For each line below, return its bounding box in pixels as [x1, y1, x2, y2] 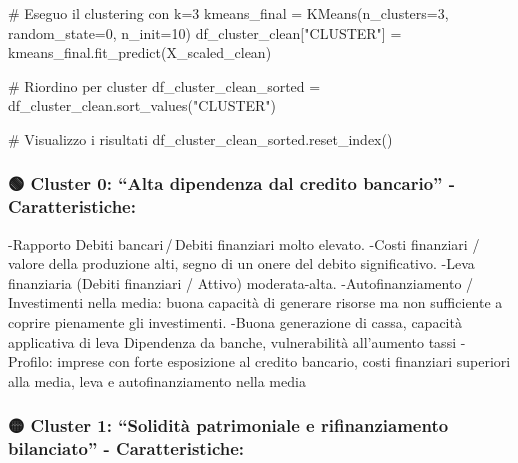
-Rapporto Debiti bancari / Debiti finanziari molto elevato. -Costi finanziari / [8, 233, 480, 254]
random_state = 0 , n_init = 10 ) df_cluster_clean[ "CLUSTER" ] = [8, 22, 402, 43]
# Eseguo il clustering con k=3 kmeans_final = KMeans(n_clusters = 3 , [8, 3, 449, 23]
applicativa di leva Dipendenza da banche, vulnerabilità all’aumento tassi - [8, 331, 466, 352]
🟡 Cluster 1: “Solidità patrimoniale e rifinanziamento [8, 413, 449, 438]
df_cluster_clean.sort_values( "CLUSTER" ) [8, 95, 277, 116]
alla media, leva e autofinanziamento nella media [8, 370, 306, 391]
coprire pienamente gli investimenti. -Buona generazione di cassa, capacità [8, 312, 462, 333]
